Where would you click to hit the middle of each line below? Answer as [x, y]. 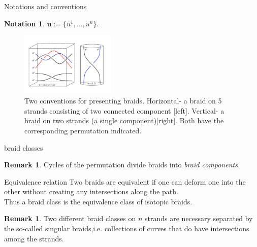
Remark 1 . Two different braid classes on [70, 218]
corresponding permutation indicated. [83, 130]
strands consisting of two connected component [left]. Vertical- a [124, 110]
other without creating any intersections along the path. [91, 191]
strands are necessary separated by [199, 218]
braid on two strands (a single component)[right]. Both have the [124, 120]
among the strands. [34, 238]
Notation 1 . [24, 23]
